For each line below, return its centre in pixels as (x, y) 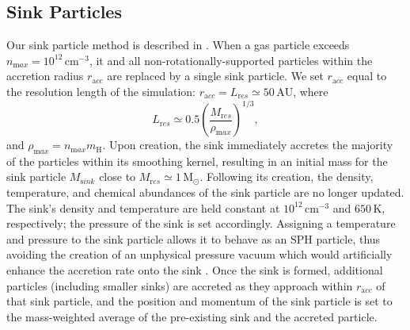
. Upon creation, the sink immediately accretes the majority (248, 145)
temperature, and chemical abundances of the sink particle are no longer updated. (205, 192)
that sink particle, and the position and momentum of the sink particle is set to (199, 301)
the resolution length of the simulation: (101, 91)
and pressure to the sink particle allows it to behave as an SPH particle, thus (194, 238)
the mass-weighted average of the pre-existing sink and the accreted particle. (192, 316)
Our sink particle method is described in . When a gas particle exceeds (178, 45)
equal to (367, 76)
